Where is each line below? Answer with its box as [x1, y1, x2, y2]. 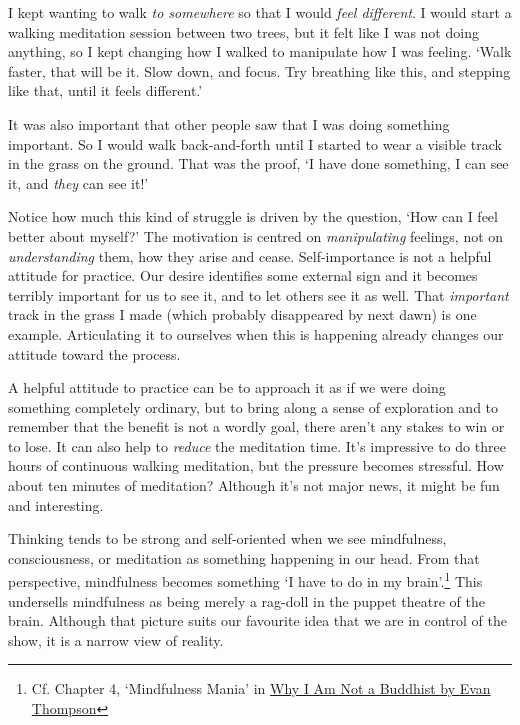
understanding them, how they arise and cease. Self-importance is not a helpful [8, 245, 492, 266]
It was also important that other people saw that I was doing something [8, 113, 450, 134]
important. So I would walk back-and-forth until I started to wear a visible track [8, 133, 502, 154]
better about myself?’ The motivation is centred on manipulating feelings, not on [8, 225, 504, 246]
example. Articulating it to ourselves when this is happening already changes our [8, 323, 504, 344]
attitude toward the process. [8, 343, 181, 364]
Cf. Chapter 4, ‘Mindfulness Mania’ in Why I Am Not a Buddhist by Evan [31, 678, 491, 699]
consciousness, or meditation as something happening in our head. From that [8, 547, 480, 568]
